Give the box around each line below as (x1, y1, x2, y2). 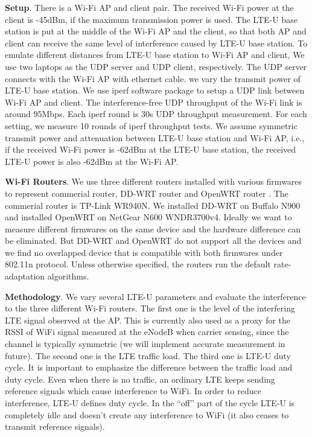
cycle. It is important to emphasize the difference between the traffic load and (5, 361, 293, 374)
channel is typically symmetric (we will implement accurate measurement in (5, 337, 285, 350)
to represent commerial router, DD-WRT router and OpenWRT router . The (5, 187, 288, 199)
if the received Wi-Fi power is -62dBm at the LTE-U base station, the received (5, 143, 296, 156)
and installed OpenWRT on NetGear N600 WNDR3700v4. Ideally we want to (5, 211, 292, 223)
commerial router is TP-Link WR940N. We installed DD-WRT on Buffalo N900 (5, 199, 301, 211)
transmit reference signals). (5, 420, 105, 433)
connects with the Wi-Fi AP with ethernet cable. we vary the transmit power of (5, 72, 301, 85)
